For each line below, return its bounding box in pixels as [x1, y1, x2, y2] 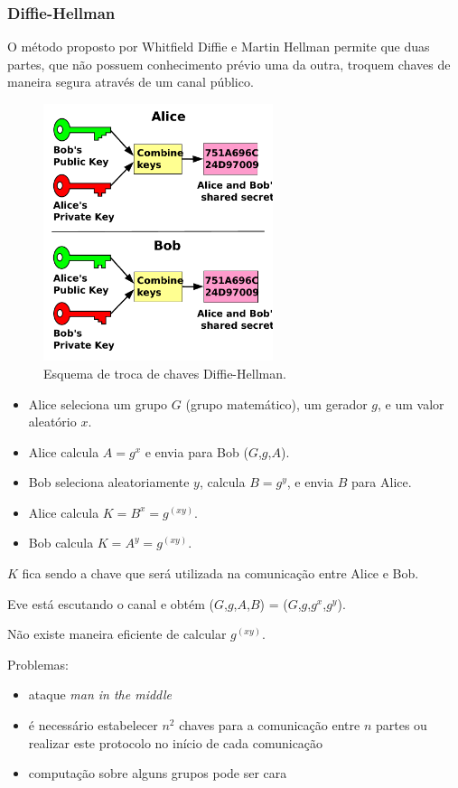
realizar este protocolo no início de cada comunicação [28, 733, 323, 752]
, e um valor [378, 394, 444, 413]
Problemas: [7, 654, 69, 673]
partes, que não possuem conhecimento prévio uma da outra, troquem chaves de [7, 54, 451, 73]
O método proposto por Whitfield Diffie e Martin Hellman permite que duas [7, 37, 430, 56]
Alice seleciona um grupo [28, 394, 168, 413]
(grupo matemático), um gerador [185, 394, 368, 413]
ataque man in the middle [28, 685, 173, 704]
